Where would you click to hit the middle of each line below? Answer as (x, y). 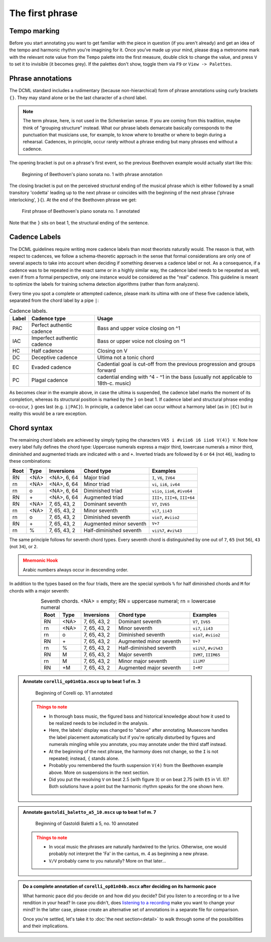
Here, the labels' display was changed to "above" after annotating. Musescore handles (139, 730)
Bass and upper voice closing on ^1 (139, 328)
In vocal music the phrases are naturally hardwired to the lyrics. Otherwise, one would (138, 847)
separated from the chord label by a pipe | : (54, 301)
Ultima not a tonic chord (125, 358)
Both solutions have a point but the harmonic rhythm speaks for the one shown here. (137, 787)
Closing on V (112, 351)
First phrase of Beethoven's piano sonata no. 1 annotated (81, 211)
